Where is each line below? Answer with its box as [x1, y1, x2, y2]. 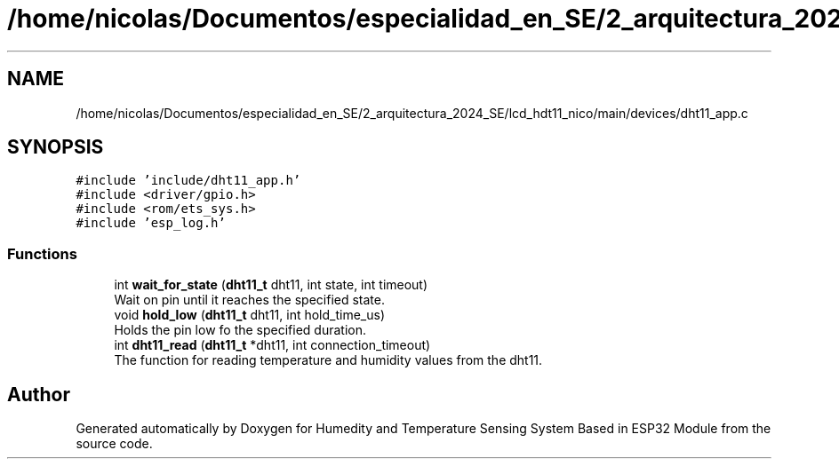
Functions [7, 244, 77, 263]
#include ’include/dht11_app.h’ [76, 173, 301, 188]
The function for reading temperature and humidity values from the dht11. [114, 352, 543, 368]
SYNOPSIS [7, 136, 104, 159]
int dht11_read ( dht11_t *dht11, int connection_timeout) [114, 337, 431, 353]
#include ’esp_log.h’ [76, 216, 226, 231]
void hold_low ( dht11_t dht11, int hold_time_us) [114, 307, 386, 323]
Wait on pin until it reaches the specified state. [114, 292, 385, 308]
